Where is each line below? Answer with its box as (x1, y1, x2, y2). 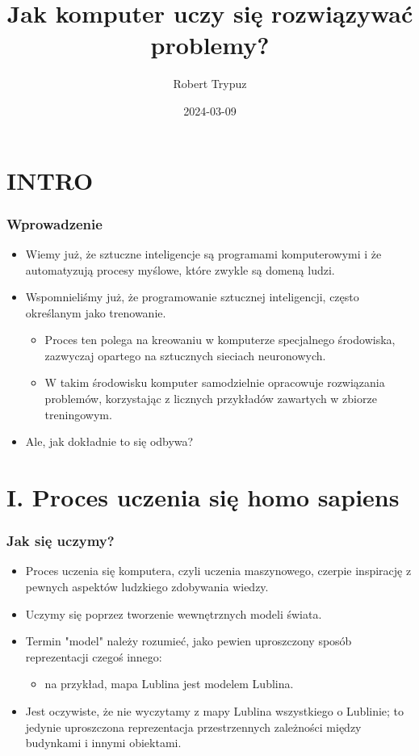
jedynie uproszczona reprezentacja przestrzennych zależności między (25, 718, 362, 735)
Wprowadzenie (6, 213, 103, 233)
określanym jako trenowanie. (25, 304, 166, 321)
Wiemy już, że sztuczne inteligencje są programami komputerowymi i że (25, 245, 382, 262)
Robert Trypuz (173, 75, 247, 92)
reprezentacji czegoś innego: (25, 648, 162, 665)
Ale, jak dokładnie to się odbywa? (25, 433, 194, 450)
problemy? (150, 28, 270, 61)
